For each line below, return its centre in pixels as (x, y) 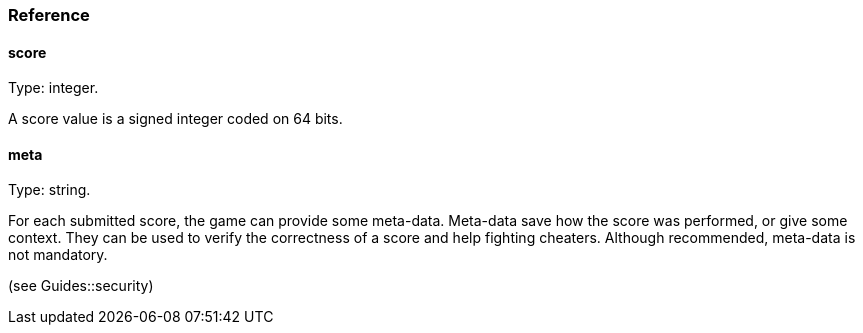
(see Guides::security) (81, 286)
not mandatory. (58, 255)
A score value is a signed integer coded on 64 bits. (175, 119)
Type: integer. (53, 88)
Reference (49, 15)
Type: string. (49, 190)
